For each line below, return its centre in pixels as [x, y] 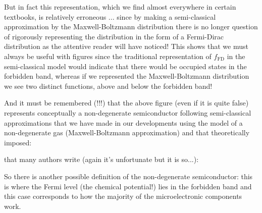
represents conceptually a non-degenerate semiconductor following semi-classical [128, 112]
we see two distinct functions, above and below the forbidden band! [108, 86]
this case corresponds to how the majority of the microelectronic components [123, 196]
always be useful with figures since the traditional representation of [108, 56]
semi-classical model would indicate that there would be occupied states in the [125, 66]
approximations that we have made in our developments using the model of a [123, 122]
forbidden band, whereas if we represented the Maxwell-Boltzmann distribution [127, 76]
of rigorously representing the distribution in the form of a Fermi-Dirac [114, 36]
